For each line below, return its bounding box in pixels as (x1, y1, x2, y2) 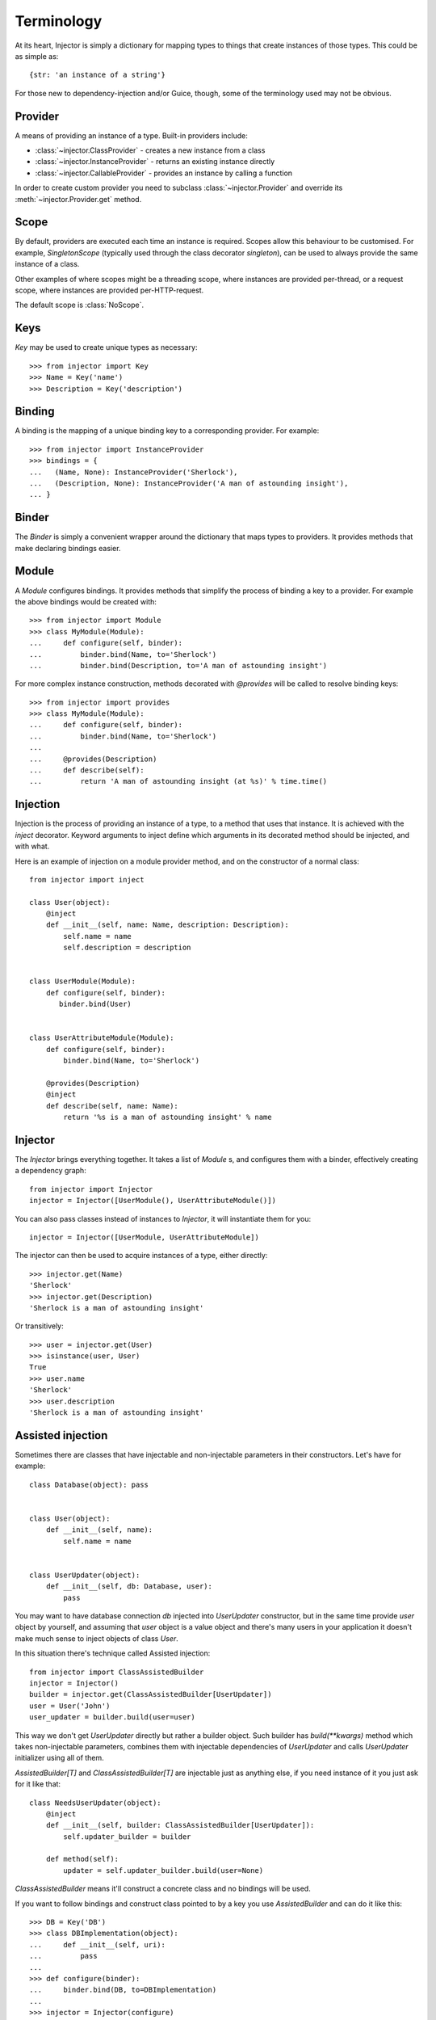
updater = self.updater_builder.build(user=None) (63, 1866, 264, 1875)
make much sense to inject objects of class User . (15, 1633, 179, 1643)
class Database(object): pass (29, 1479, 149, 1489)
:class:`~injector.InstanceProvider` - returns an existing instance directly (35, 157, 275, 166)
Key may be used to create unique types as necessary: (15, 343, 198, 352)
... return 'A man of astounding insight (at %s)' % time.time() (29, 776, 328, 786)
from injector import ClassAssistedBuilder (29, 1667, 204, 1677)
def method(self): (45, 1854, 119, 1864)
